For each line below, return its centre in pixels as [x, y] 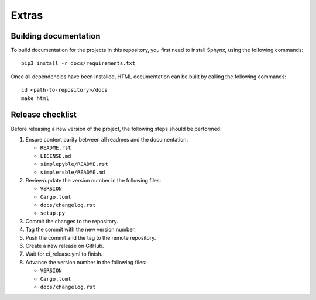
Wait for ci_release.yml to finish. [64, 254]
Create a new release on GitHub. [65, 246]
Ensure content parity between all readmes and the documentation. [107, 139]
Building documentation [56, 36]
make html [35, 98]
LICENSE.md [56, 156]
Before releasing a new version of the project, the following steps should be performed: [116, 129]
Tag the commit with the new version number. [80, 230]
